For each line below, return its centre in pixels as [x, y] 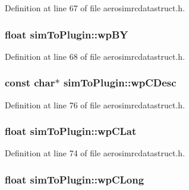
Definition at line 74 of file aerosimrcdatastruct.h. [95, 153]
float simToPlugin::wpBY [67, 34]
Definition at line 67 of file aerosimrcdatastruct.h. [95, 8]
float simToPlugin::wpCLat [71, 131]
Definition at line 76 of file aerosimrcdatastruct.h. [95, 104]
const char [30, 83]
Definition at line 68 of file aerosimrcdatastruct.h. [95, 56]
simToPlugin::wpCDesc [120, 83]
